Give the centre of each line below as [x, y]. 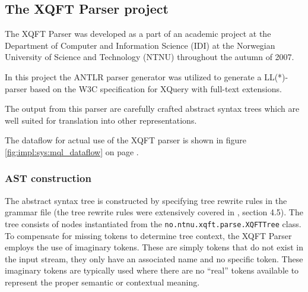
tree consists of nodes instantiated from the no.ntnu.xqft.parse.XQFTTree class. [153, 223]
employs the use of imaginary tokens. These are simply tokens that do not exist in [154, 247]
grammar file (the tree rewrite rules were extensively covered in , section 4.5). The [154, 212]
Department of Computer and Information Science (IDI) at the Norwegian [140, 45]
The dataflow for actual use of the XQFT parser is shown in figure [126, 140]
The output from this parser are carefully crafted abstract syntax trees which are [152, 109]
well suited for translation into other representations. [101, 120]
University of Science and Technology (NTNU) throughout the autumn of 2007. [150, 57]
